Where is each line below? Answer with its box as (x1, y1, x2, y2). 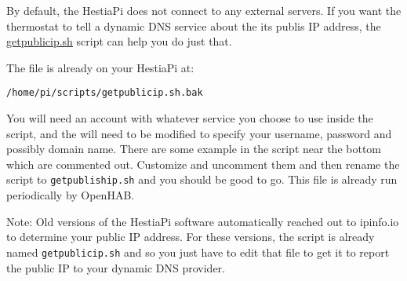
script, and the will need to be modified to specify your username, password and (6, 125, 392, 141)
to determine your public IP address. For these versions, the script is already (6, 228, 375, 245)
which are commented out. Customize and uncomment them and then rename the (6, 155, 400, 172)
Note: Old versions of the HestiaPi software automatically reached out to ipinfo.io (6, 213, 399, 229)
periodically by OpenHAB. (6, 187, 135, 203)
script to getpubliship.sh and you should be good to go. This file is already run (6, 171, 398, 188)
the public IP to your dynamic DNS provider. (6, 259, 225, 276)
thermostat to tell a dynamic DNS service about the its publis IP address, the (6, 17, 381, 34)
